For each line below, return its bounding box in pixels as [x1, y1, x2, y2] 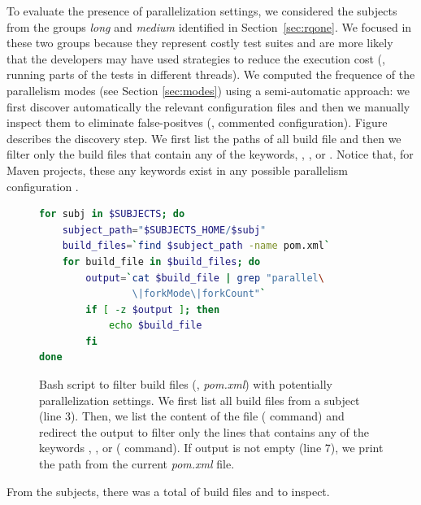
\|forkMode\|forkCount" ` [132, 288, 267, 300]
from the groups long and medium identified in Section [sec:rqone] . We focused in [7, 18, 412, 35]
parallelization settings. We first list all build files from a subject [39, 391, 360, 408]
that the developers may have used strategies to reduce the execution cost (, [7, 50, 385, 67]
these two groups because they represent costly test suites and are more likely [7, 34, 393, 51]
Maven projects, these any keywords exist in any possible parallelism [7, 161, 348, 178]
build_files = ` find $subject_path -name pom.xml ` [62, 240, 331, 252]
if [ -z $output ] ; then [85, 303, 220, 316]
